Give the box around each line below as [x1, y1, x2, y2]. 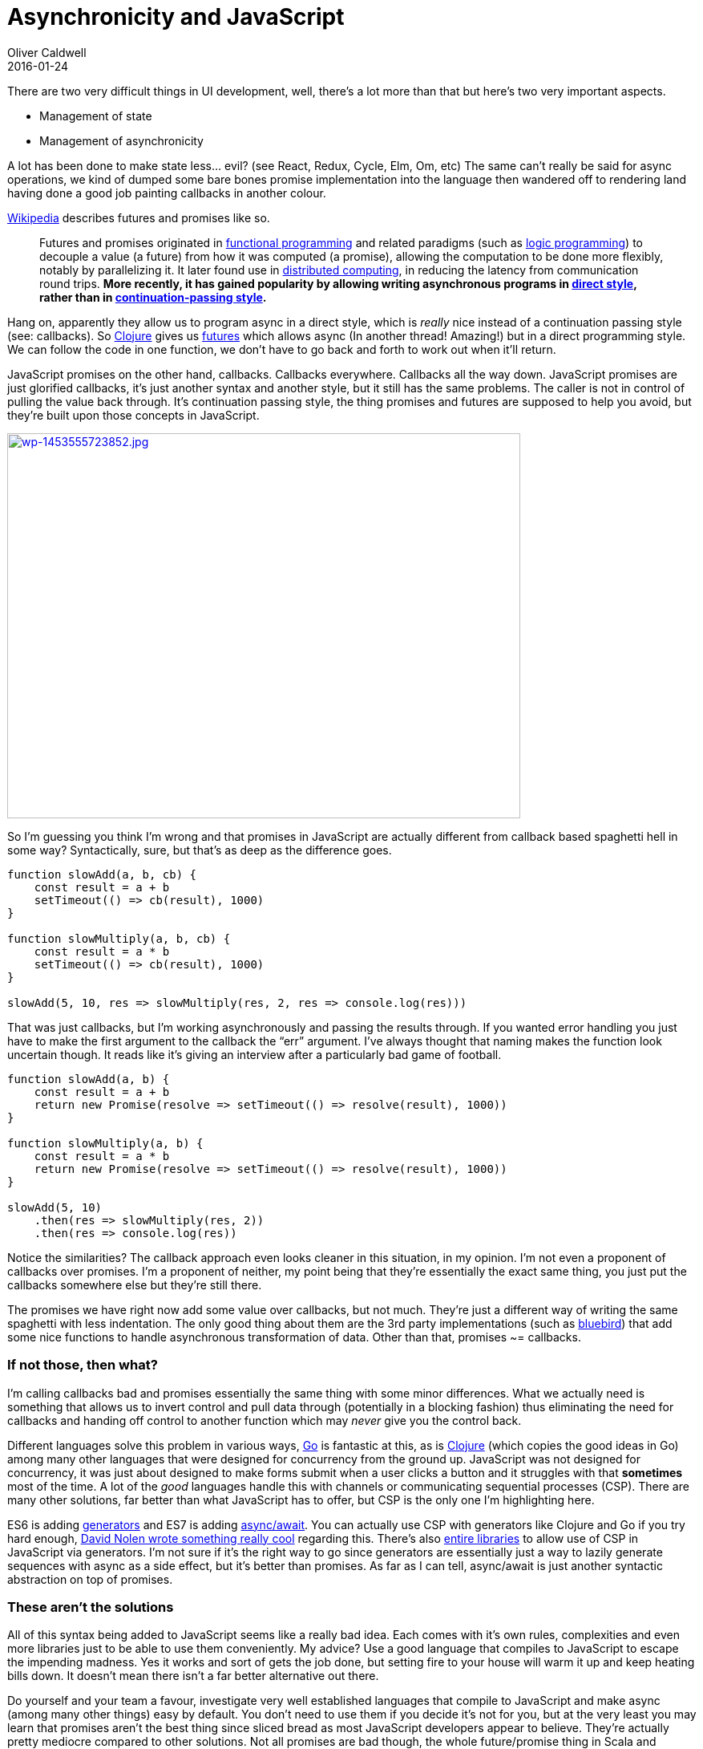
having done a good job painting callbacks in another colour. [7, 185, 326, 200]
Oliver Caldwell [7, 45, 87, 59]
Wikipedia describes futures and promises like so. [7, 210, 270, 225]
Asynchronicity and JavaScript [7, 3, 345, 30]
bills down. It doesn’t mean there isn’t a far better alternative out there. [7, 1669, 379, 1683]
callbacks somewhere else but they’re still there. [7, 1277, 262, 1292]
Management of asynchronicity [39, 133, 204, 148]
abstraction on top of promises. [7, 1572, 173, 1586]
